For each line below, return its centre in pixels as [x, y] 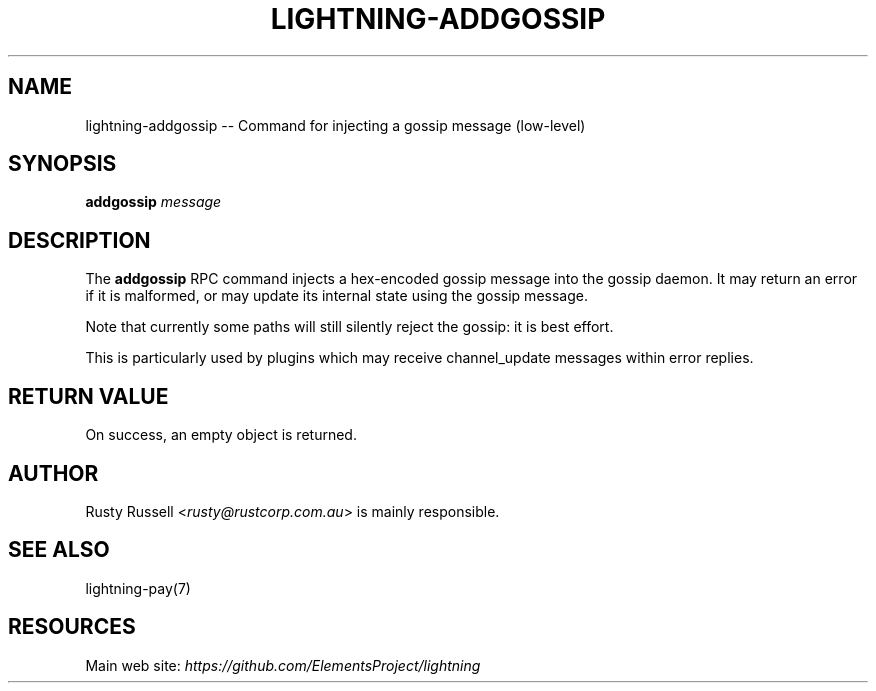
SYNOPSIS [62, 164]
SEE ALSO [59, 550]
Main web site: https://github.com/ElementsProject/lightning [283, 665]
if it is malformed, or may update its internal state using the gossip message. [336, 296]
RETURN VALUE [88, 396]
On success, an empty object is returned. [221, 435]
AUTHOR [53, 473]
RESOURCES [72, 627]
